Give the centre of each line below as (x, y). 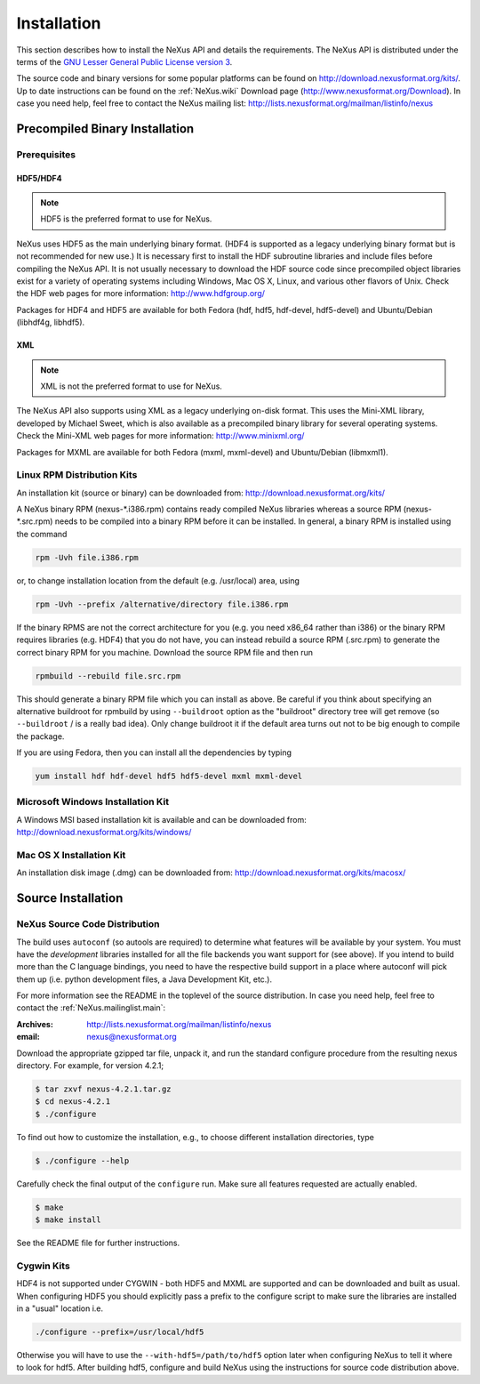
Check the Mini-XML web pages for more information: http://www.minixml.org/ (160, 436)
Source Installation (70, 898)
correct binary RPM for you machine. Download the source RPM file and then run (165, 652)
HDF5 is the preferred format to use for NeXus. (126, 219)
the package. (40, 736)
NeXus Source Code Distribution (88, 924)
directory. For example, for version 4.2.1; (90, 1066)
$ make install (68, 1220)
